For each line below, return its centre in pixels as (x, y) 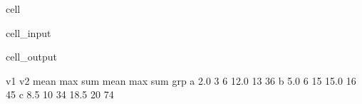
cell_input (29, 32)
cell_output (31, 57)
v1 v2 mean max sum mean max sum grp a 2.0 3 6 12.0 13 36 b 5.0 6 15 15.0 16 (181, 80)
